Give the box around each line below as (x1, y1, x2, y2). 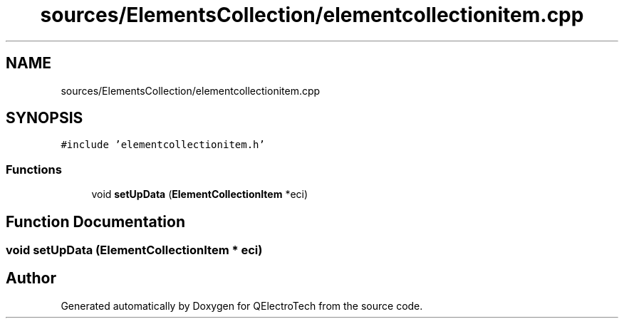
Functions (6, 162, 62, 177)
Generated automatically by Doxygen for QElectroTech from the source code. (61, 299, 423, 312)
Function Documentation (6, 212, 185, 231)
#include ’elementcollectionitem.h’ (61, 139, 265, 151)
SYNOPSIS (6, 109, 83, 127)
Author (6, 269, 56, 288)
